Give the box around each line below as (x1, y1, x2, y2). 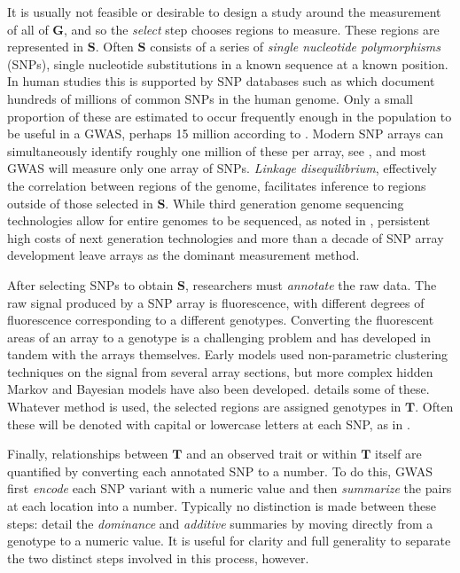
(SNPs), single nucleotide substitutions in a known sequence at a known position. (7, 54, 448, 73)
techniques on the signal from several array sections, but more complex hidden (7, 362, 433, 381)
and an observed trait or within (186, 444, 357, 463)
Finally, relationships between (7, 444, 168, 463)
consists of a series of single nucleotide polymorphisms (150, 37, 441, 56)
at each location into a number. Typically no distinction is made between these (7, 497, 437, 515)
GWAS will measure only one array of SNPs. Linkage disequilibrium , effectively (7, 159, 437, 177)
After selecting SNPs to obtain (7, 275, 174, 294)
